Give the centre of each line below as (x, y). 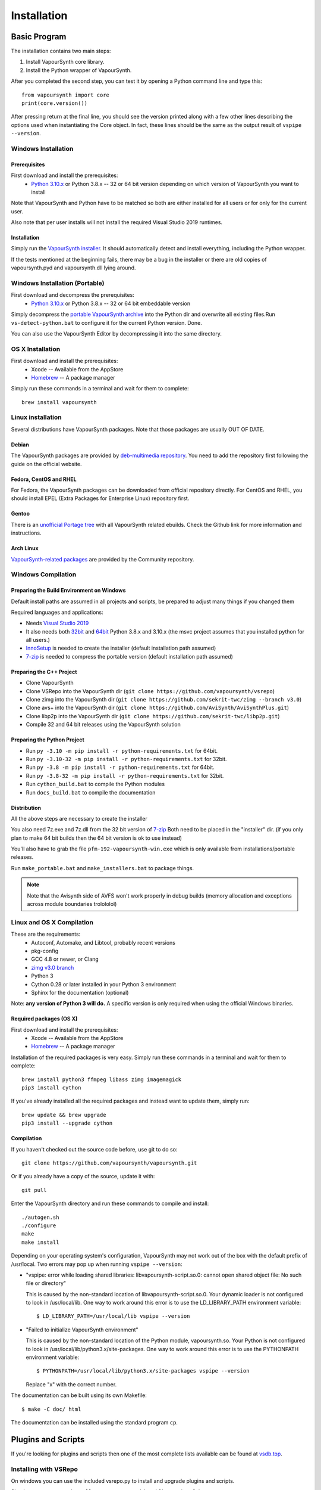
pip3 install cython (51, 1088)
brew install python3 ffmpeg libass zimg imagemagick (101, 1079)
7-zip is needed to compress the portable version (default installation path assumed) (129, 656)
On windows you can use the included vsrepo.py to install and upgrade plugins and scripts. (123, 1481)
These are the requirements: (46, 934)
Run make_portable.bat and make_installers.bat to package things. (103, 868)
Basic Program (39, 37)
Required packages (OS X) (44, 1019)
